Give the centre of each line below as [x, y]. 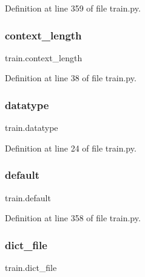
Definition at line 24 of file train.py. [71, 148]
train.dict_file [31, 268]
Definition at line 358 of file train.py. [73, 218]
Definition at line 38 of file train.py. [71, 78]
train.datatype [32, 128]
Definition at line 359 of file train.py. [73, 8]
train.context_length [44, 57]
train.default [28, 197]
